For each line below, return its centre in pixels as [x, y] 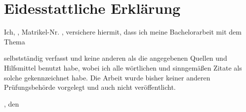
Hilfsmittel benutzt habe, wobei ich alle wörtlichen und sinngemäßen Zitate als [123, 67]
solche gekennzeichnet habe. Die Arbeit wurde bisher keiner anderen [107, 77]
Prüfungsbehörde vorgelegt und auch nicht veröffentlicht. [90, 87]
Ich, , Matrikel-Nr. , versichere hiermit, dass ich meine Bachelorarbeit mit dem [123, 32]
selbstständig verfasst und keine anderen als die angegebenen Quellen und [116, 58]
